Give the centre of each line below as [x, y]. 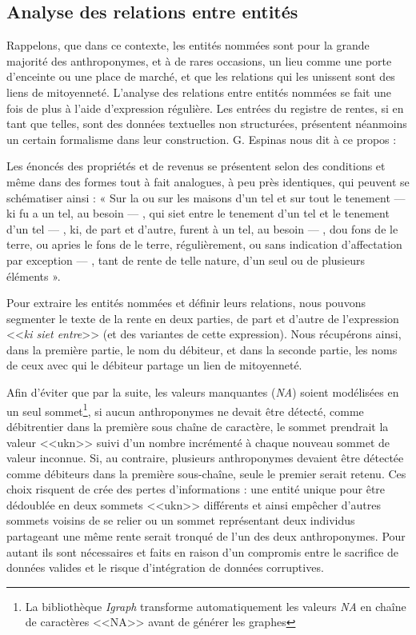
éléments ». [34, 276]
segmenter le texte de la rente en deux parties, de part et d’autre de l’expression [203, 318]
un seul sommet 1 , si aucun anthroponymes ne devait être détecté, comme [185, 409]
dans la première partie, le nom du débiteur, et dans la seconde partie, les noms [202, 349]
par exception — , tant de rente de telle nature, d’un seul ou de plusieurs [186, 260]
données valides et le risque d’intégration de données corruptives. [165, 567]
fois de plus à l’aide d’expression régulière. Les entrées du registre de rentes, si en [205, 108]
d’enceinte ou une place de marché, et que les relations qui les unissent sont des [201, 76]
